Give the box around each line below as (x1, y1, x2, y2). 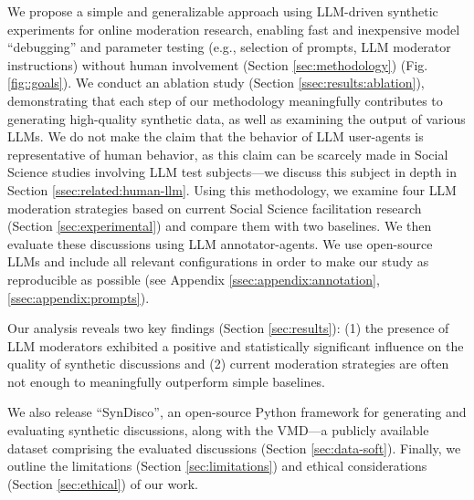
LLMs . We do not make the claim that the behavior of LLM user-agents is (7, 127, 424, 146)
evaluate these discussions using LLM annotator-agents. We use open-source (7, 234, 433, 253)
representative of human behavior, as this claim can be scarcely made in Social (7, 144, 448, 163)
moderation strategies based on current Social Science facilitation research (7, 198, 422, 217)
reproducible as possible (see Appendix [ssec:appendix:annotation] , (7, 269, 380, 288)
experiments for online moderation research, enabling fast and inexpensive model (7, 19, 460, 38)
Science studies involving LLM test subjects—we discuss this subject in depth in (7, 162, 457, 182)
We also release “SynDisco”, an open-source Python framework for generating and (7, 402, 467, 422)
